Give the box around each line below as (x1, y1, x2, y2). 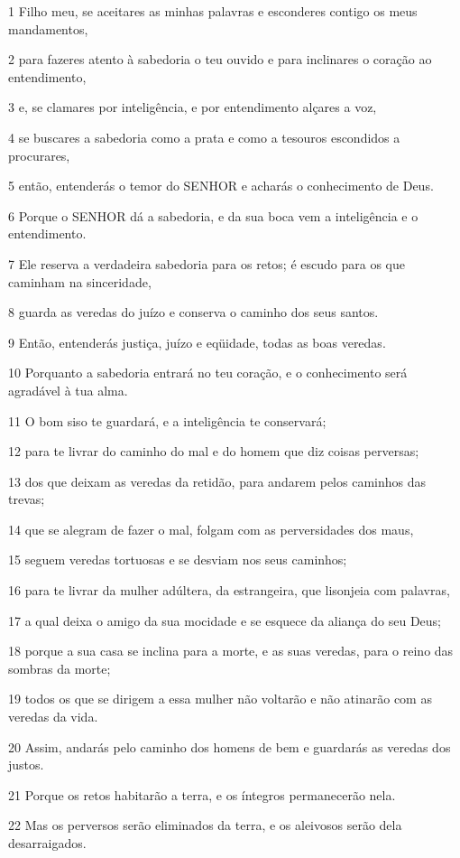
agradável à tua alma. (8, 380, 128, 399)
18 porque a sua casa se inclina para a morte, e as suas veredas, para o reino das (8, 641, 454, 660)
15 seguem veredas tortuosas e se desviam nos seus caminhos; (8, 550, 347, 569)
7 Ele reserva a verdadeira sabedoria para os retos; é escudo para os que (8, 254, 405, 273)
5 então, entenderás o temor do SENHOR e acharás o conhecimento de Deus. (8, 176, 434, 195)
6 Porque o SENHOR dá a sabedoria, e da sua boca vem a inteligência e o (8, 206, 419, 225)
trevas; (8, 490, 45, 508)
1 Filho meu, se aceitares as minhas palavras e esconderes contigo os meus (8, 2, 418, 20)
